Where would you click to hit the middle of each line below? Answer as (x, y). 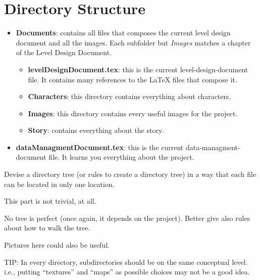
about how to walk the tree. (47, 228)
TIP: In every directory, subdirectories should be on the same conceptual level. (126, 262)
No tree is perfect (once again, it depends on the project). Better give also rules (127, 218)
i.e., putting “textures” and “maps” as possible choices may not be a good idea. (127, 272)
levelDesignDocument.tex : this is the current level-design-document (138, 69)
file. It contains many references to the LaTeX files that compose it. (133, 79)
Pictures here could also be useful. (57, 245)
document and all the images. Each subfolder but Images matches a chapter (133, 42)
